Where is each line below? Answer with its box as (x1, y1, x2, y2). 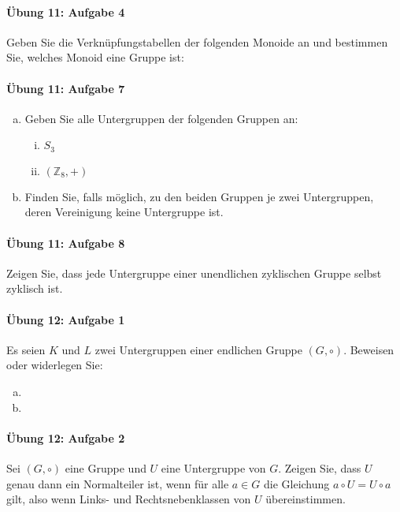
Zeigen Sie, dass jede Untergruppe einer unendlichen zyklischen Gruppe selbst (6, 264, 382, 281)
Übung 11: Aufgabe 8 (6, 234, 125, 251)
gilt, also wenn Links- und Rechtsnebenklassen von (6, 491, 251, 507)
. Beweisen (343, 341, 394, 357)
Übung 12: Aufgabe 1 (6, 311, 125, 327)
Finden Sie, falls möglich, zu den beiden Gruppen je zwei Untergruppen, (24, 188, 374, 204)
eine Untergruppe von (161, 459, 266, 476)
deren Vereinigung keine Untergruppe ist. (24, 204, 224, 220)
